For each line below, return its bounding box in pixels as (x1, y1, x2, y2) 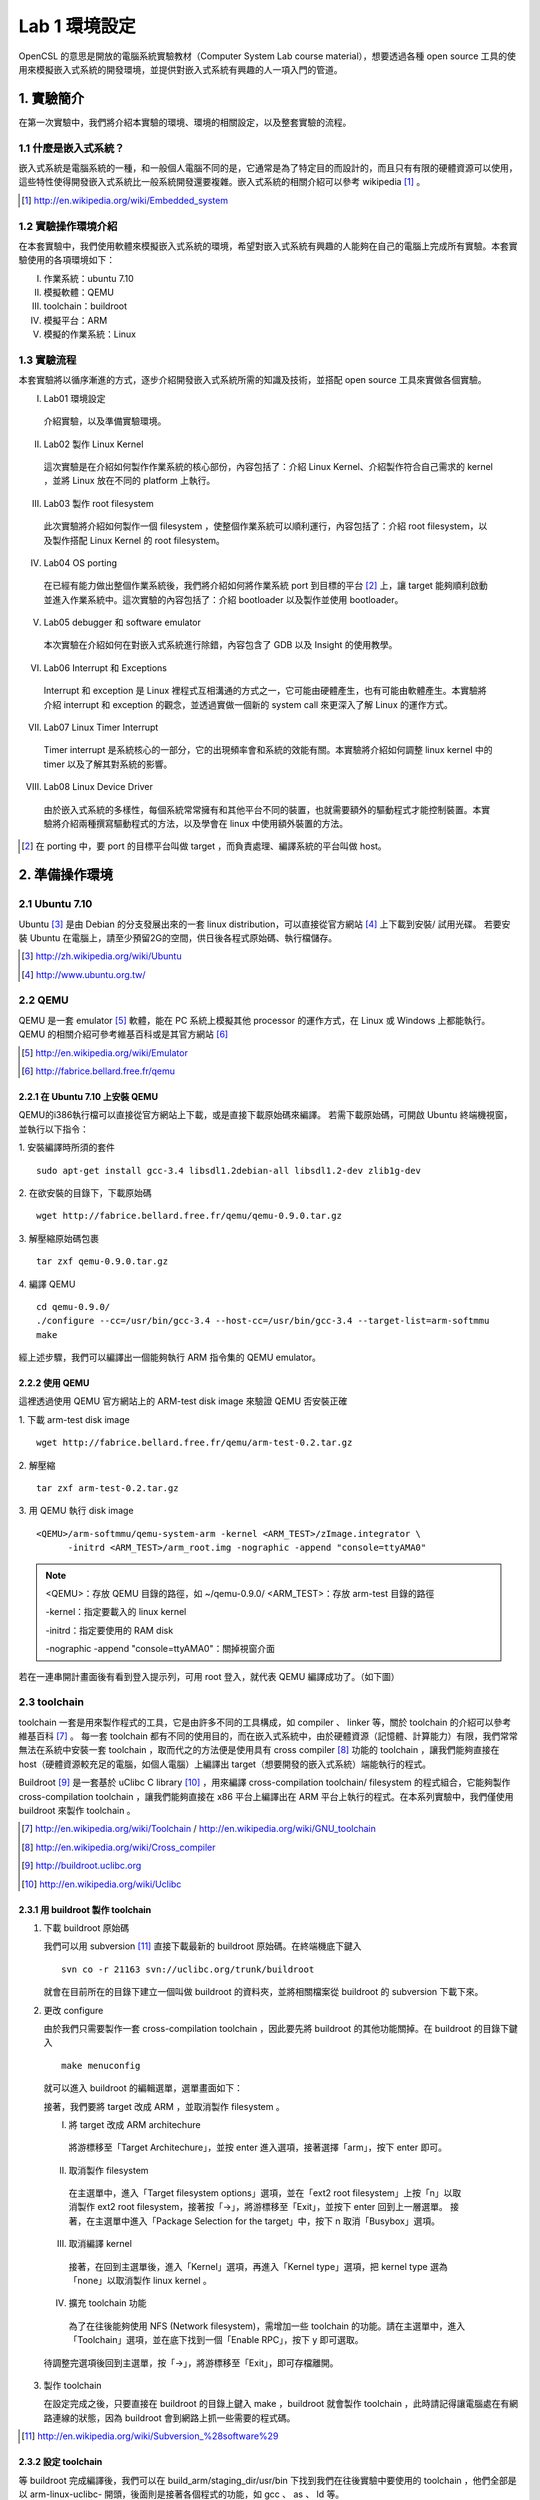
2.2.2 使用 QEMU (18, 1377, 90, 1389)
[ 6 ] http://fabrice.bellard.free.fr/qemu (21, 1065, 175, 1077)
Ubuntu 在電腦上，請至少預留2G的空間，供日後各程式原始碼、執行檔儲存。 (29, 931, 338, 944)
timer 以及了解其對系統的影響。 (43, 758, 173, 770)
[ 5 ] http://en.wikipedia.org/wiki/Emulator (21, 1046, 189, 1059)
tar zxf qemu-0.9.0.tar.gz (36, 1256, 169, 1267)
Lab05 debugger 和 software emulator (43, 616, 202, 629)
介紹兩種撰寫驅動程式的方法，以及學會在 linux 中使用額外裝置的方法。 (60, 817, 349, 829)
